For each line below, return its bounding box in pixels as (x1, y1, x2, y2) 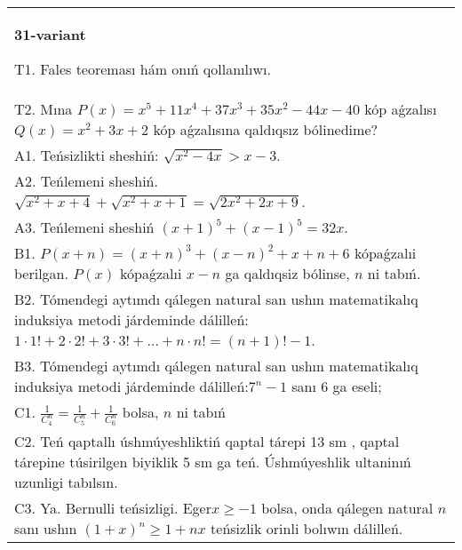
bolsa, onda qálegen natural (261, 497, 434, 518)
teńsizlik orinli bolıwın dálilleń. (211, 517, 403, 538)
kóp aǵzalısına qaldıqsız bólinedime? (153, 119, 378, 139)
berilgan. (14, 263, 68, 283)
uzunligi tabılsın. (14, 471, 118, 492)
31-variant (14, 24, 86, 44)
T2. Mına (14, 99, 73, 119)
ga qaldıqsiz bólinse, (225, 263, 350, 283)
